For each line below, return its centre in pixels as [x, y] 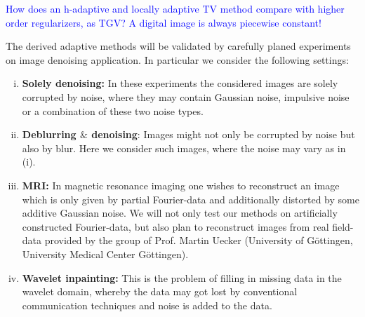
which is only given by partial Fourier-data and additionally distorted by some [191, 199]
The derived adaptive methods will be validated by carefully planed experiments [178, 46]
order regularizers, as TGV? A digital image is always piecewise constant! [164, 22]
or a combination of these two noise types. [113, 110]
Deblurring [49, 134]
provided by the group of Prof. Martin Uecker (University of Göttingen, [199, 240]
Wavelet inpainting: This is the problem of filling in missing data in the [182, 277]
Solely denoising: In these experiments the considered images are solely [180, 83]
